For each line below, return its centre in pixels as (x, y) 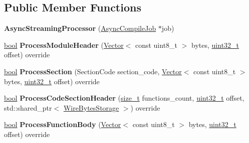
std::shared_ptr (28, 107)
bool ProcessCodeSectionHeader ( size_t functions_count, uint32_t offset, (124, 98)
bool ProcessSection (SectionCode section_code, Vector (93, 71)
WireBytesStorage (91, 107)
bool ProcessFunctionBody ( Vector (63, 124)
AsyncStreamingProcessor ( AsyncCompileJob (80, 28)
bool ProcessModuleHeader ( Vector (64, 45)
